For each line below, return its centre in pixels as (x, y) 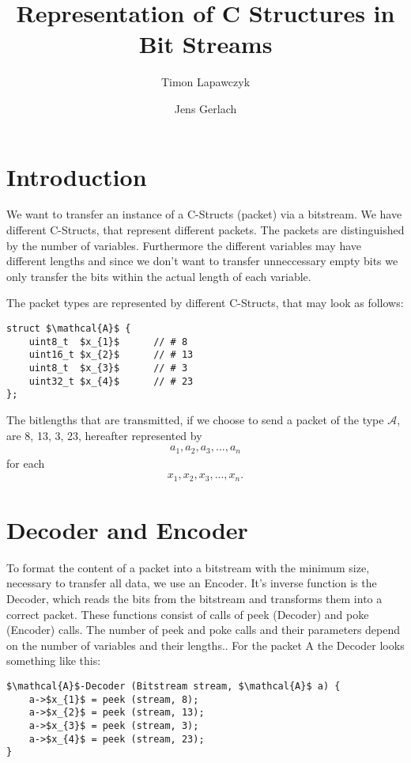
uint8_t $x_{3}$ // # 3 (108, 368)
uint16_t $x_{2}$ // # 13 (111, 355)
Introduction (77, 176)
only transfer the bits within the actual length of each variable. (159, 276)
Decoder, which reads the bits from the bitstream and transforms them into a (194, 598)
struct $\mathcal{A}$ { (69, 328)
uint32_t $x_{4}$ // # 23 (111, 381)
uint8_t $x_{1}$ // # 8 (108, 342)
